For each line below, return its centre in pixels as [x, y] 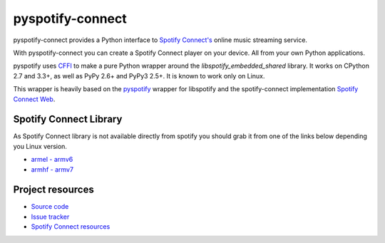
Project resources [53, 190]
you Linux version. [40, 146]
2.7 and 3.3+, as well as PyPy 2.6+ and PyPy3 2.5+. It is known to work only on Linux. [139, 76]
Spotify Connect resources [71, 227]
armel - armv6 [52, 160]
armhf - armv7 [52, 169]
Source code [50, 207]
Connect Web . [34, 99]
